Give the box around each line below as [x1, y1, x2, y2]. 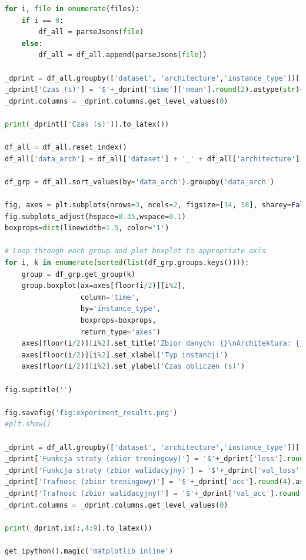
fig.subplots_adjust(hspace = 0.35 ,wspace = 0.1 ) [5, 212, 186, 221]
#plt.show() [5, 420, 51, 429]
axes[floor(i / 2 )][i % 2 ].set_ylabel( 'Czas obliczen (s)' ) [21, 362, 245, 371]
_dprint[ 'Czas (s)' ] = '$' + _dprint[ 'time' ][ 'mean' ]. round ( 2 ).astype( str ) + [5, 85, 304, 94]
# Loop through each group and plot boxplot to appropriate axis [5, 247, 266, 256]
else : [21, 39, 43, 48]
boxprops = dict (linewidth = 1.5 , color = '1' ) [5, 224, 169, 233]
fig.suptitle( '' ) [5, 385, 72, 394]
